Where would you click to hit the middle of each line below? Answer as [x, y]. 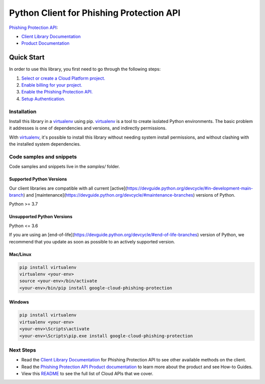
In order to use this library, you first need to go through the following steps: [85, 69]
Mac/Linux [20, 254]
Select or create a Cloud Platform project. [63, 78]
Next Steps [23, 350]
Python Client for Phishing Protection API [95, 13]
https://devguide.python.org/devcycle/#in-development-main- [190, 188]
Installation [23, 112]
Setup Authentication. [43, 99]
